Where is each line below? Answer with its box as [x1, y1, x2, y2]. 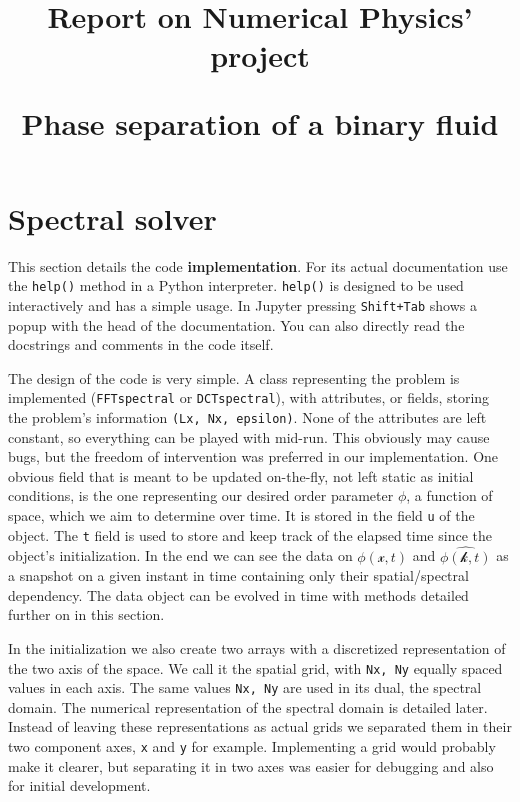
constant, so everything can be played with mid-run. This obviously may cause [8, 426, 490, 447]
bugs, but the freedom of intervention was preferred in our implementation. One [8, 446, 499, 467]
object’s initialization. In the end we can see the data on [8, 545, 353, 566]
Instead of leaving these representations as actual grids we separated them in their [8, 716, 512, 737]
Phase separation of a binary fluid [21, 102, 499, 143]
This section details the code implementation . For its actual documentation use [8, 255, 508, 276]
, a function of [406, 485, 493, 506]
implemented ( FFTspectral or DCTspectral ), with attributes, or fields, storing [8, 387, 490, 408]
